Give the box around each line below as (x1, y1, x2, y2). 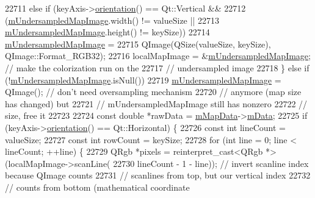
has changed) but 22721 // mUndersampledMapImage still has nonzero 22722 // (5, 97, 308, 110)
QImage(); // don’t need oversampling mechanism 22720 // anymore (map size (5, 85, 302, 98)
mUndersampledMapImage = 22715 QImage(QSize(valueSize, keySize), (5, 37, 271, 50)
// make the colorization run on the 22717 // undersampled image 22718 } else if (5, 61, 310, 74)
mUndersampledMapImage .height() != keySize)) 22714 (5, 26, 210, 38)
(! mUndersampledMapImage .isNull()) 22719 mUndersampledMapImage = (5, 73, 281, 86)
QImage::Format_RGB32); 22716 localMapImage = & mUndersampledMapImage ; (5, 49, 311, 62)
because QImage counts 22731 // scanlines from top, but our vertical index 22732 (5, 169, 311, 182)
